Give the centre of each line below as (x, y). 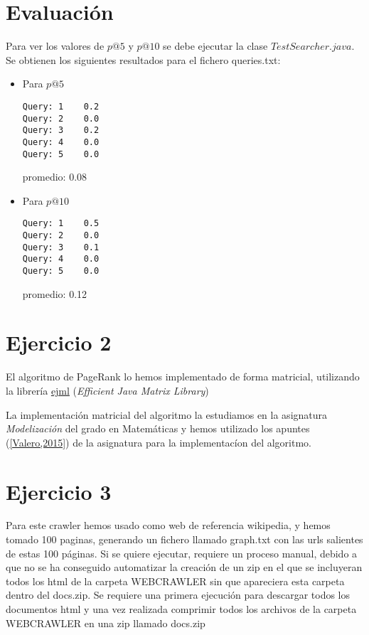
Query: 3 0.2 (61, 130)
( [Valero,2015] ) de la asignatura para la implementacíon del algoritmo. (159, 442)
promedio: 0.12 (55, 293)
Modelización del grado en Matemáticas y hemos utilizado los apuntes (158, 428)
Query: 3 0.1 (61, 247)
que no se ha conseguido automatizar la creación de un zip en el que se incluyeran (184, 567)
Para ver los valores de (55, 46)
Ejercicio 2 (59, 342)
